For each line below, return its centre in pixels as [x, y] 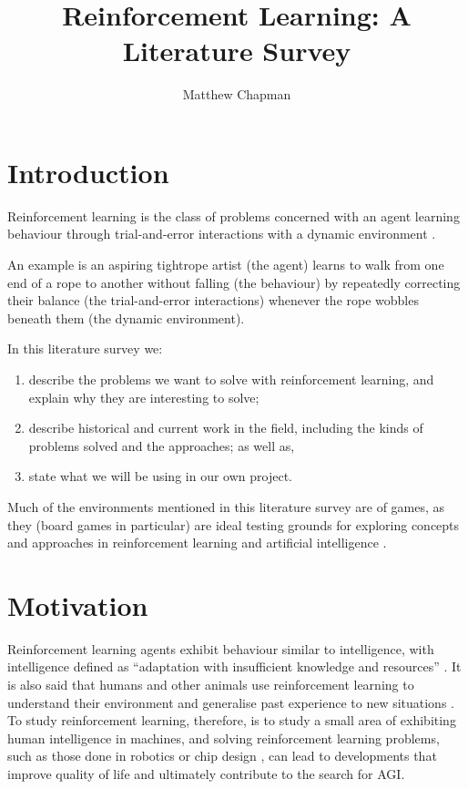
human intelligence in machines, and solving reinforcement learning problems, [224, 738]
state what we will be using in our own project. [160, 476]
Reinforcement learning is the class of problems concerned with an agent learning [234, 215]
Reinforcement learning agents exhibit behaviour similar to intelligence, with [221, 648]
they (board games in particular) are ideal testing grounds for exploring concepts [234, 524]
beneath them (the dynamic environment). [126, 318]
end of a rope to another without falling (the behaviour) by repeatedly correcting [234, 282]
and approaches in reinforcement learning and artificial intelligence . [197, 543]
